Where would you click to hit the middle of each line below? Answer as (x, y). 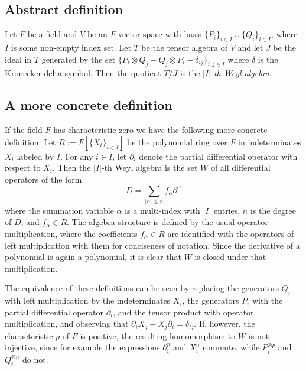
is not (259, 335)
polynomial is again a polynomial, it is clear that (93, 257)
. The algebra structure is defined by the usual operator (167, 222)
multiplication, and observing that (67, 323)
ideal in (18, 59)
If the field (24, 130)
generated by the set (79, 59)
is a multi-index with (162, 210)
